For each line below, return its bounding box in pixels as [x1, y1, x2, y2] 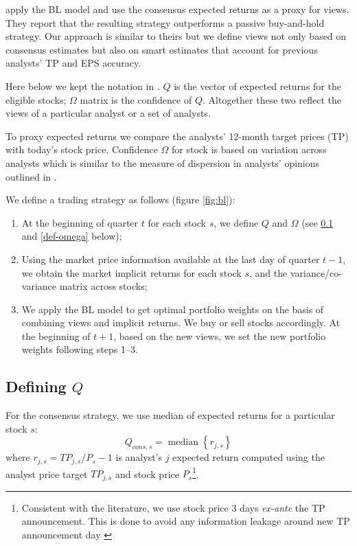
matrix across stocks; [59, 279, 148, 293]
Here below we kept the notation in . [5, 78, 160, 93]
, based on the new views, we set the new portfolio [113, 328, 326, 343]
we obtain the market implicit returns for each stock [21, 265, 242, 280]
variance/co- [290, 265, 342, 280]
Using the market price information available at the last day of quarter [21, 251, 320, 266]
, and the [249, 265, 288, 280]
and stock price [115, 466, 179, 481]
